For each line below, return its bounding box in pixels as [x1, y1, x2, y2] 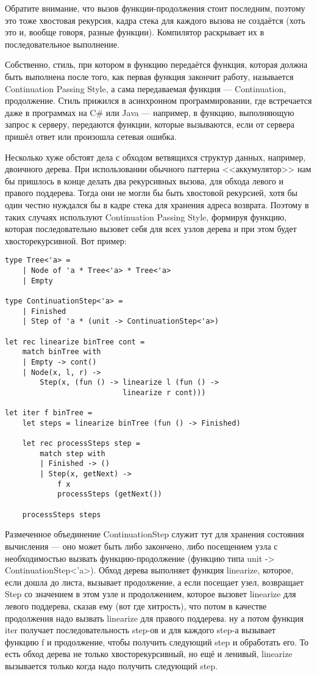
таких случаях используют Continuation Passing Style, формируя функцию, [5, 210, 287, 223]
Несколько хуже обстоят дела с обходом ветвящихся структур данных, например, [5, 150, 306, 163]
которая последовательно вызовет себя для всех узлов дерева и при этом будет [5, 222, 297, 235]
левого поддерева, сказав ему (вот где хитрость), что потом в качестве [5, 599, 267, 612]
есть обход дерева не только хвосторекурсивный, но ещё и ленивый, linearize [5, 647, 293, 660]
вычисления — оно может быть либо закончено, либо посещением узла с [5, 539, 278, 552]
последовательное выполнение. [5, 37, 119, 50]
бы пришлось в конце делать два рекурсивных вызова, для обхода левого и [5, 174, 284, 187]
